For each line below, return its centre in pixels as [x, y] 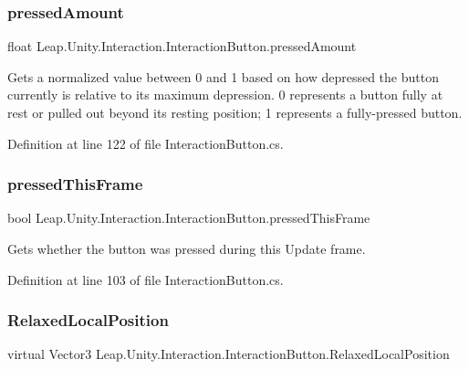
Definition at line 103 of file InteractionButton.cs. [146, 279]
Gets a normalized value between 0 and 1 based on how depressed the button [223, 76]
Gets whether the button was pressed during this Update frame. [187, 248]
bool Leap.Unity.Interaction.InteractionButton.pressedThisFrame [189, 218]
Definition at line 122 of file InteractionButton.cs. [146, 143]
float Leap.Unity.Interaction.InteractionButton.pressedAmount [182, 46]
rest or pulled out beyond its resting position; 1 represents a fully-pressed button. [235, 112]
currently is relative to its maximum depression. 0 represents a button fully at [225, 95]
